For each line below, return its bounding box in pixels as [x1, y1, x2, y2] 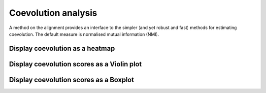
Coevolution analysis [9, 7, 98, 18]
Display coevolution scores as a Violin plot [9, 60, 142, 68]
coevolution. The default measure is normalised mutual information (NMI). [9, 31, 159, 37]
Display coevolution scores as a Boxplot [9, 75, 134, 84]
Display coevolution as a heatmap [9, 44, 115, 53]
